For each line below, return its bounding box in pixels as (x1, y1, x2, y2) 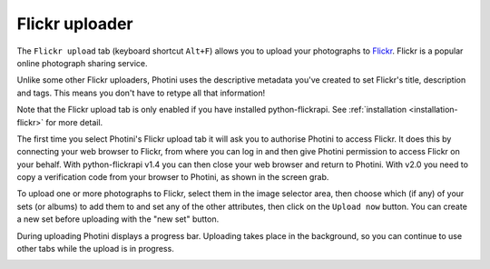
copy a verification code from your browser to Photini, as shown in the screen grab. (16, 172, 329, 183)
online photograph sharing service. (16, 57, 149, 68)
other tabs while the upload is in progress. (16, 244, 174, 254)
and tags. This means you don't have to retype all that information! (16, 87, 266, 98)
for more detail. (45, 116, 103, 127)
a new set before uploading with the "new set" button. (16, 214, 220, 224)
